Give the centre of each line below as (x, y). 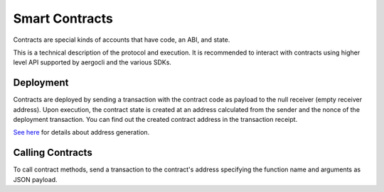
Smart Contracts (63, 18)
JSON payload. (35, 179)
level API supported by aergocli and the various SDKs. (92, 62)
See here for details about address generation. (81, 132)
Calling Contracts (53, 153)
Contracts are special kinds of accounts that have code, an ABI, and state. (122, 40)
